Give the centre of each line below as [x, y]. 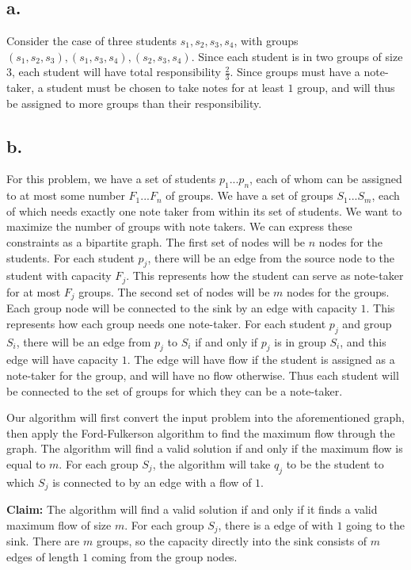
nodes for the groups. [338, 291]
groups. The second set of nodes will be [174, 291]
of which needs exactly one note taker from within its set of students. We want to [204, 210]
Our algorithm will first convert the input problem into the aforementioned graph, [205, 417]
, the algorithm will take [211, 464]
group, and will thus [346, 88]
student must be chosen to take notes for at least [166, 88]
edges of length [43, 556]
